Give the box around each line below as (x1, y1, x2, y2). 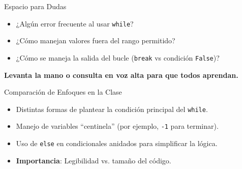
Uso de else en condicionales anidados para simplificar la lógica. (16, 138, 218, 148)
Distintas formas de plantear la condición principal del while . (16, 103, 208, 114)
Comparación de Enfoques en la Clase (4, 87, 122, 97)
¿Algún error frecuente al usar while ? (16, 18, 134, 29)
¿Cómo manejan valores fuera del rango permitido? (16, 35, 175, 46)
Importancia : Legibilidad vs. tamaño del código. (16, 155, 171, 165)
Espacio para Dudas (4, 1, 67, 11)
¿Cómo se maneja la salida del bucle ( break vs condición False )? (16, 52, 220, 63)
